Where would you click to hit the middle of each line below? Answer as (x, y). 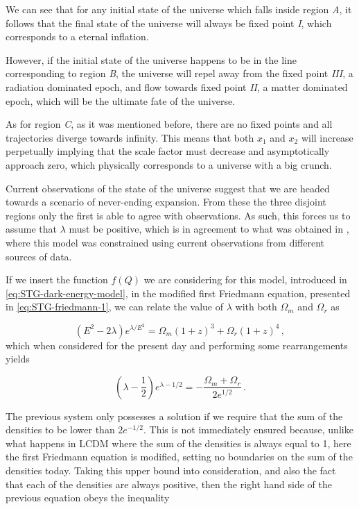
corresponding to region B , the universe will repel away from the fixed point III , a (179, 73)
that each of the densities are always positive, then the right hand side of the (169, 484)
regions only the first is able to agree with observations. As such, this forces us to (178, 215)
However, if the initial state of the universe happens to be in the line (151, 59)
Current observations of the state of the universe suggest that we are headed (168, 188)
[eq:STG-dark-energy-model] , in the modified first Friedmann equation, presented (178, 293)
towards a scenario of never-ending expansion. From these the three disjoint (166, 202)
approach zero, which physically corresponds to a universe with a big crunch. (169, 164)
